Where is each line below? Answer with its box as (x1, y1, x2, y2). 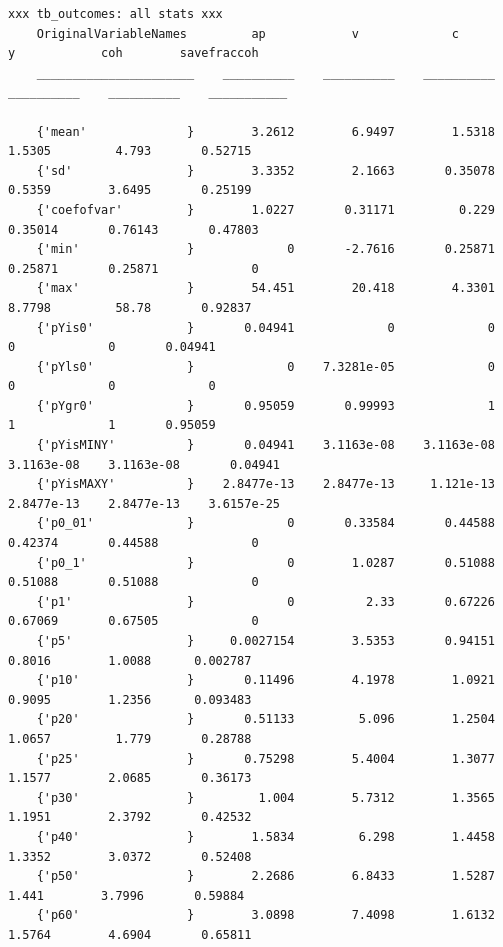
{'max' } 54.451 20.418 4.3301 (36, 281, 495, 296)
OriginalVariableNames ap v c (36, 26, 460, 41)
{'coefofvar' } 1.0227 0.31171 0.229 (36, 202, 495, 217)
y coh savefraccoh (8, 46, 259, 61)
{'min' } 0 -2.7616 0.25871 (36, 242, 495, 257)
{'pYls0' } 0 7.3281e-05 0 (36, 359, 495, 374)
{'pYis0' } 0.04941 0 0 (36, 320, 495, 335)
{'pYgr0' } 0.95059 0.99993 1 (36, 398, 495, 413)
